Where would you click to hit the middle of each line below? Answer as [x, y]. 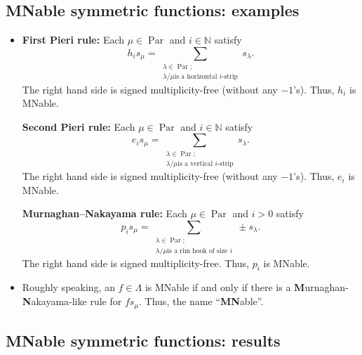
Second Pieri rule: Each [79, 126]
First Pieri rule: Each [73, 40]
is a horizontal [196, 77]
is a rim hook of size [197, 251]
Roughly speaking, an [68, 287]
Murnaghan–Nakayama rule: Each [105, 213]
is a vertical [195, 164]
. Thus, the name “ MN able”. [201, 301]
